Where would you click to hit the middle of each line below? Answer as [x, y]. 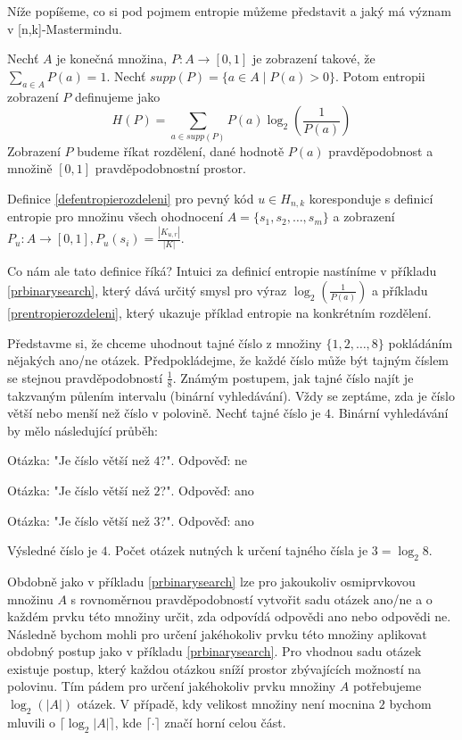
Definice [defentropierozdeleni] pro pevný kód [131, 198]
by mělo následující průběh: [82, 430]
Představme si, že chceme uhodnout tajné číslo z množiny [165, 342]
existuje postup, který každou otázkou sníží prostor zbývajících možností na [214, 668]
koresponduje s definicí [371, 198]
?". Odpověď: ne [204, 460]
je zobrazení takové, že [313, 58]
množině [30, 168]
